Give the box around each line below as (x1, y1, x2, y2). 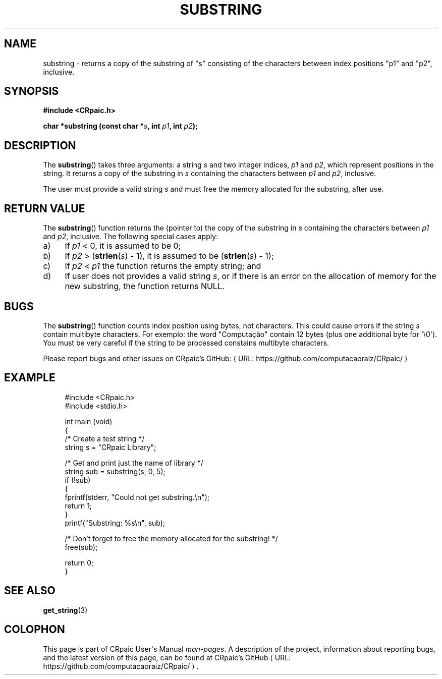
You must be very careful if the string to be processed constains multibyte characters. (43, 338, 329, 347)
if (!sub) (65, 475, 91, 484)
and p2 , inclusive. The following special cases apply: (43, 232, 218, 241)
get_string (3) (43, 605, 88, 614)
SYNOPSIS (4, 85, 59, 98)
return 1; (65, 501, 92, 510)
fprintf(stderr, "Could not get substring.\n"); (65, 492, 210, 501)
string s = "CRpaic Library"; (65, 442, 156, 451)
